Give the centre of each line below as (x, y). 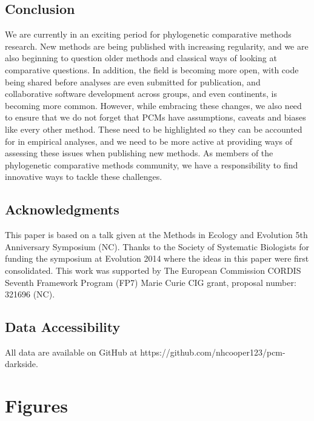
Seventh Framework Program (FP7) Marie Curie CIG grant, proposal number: (151, 282)
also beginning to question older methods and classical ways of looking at (141, 58)
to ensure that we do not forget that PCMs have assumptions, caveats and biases (155, 117)
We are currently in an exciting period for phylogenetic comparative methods (148, 34)
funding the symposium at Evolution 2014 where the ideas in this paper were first (157, 258)
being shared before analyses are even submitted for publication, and (133, 81)
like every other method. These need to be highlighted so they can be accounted (154, 129)
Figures (36, 406)
